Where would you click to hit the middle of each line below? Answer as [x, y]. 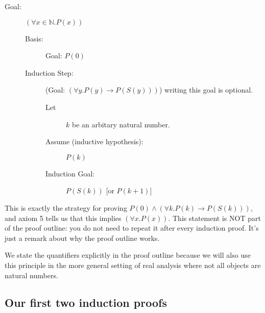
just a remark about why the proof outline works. [82, 238]
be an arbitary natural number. [121, 124]
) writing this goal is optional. [206, 90]
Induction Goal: [70, 173]
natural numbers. [31, 275]
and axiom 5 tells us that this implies [63, 218]
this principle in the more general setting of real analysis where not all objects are [133, 265]
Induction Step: [49, 72]
